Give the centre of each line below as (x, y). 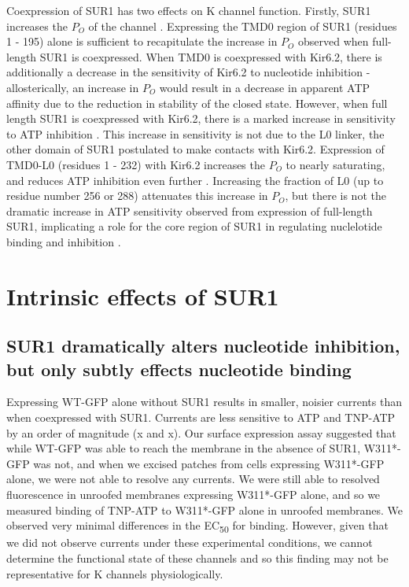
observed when (333, 41)
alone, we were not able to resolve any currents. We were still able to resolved (193, 479)
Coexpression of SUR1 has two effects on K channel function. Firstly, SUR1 (189, 10)
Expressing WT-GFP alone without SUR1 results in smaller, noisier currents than (204, 402)
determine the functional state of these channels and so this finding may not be (197, 557)
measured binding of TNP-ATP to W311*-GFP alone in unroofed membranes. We (205, 509)
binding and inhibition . (64, 241)
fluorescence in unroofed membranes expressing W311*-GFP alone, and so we (193, 495)
